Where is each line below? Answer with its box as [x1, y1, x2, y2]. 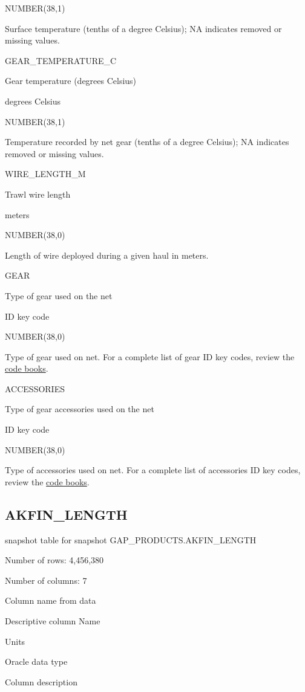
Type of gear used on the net [5, 289, 113, 302]
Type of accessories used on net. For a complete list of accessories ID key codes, [5, 464, 301, 476]
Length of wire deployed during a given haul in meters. [5, 248, 209, 261]
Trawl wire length [5, 187, 71, 200]
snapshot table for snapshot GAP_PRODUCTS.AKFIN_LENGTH [5, 533, 257, 546]
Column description [5, 675, 77, 688]
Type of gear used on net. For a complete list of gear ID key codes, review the [5, 350, 295, 363]
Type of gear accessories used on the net [5, 403, 154, 415]
